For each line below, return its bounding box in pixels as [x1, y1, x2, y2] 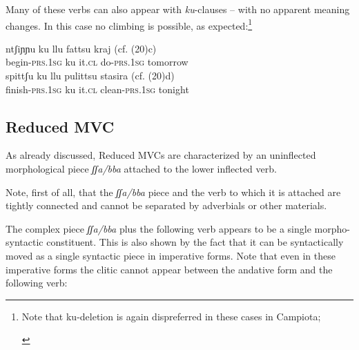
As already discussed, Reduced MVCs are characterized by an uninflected [6, 148, 316, 162]
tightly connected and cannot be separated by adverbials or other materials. [6, 198, 327, 213]
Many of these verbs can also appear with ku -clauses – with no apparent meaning [6, 2, 350, 16]
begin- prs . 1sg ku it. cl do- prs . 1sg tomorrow [6, 55, 188, 69]
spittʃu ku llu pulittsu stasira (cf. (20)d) [6, 68, 175, 83]
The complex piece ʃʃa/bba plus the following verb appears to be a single [6, 221, 311, 235]
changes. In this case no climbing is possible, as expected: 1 [6, 16, 253, 32]
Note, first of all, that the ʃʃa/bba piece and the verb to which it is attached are [6, 184, 341, 199]
